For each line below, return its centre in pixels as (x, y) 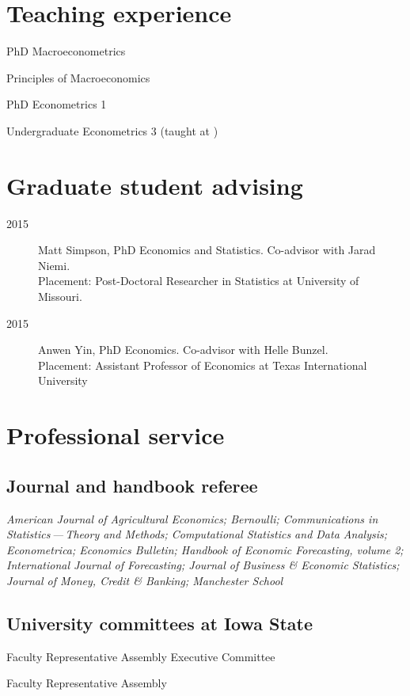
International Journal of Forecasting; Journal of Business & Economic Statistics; (203, 565)
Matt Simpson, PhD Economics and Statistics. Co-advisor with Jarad (207, 250)
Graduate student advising (155, 185)
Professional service (116, 435)
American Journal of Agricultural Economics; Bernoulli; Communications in (192, 518)
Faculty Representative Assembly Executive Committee (141, 656)
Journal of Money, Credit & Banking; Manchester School (145, 580)
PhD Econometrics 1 (57, 104)
